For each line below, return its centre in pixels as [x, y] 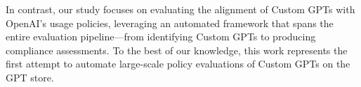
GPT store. [30, 77]
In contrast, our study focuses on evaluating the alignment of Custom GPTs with [180, 9]
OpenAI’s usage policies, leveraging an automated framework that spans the [170, 23]
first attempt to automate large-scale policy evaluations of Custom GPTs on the [178, 64]
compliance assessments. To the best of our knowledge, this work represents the [177, 50]
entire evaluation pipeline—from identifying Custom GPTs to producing [161, 37]
